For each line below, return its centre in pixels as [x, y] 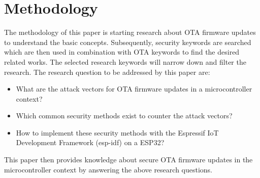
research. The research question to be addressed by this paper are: [107, 72]
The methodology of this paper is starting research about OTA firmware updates [130, 32]
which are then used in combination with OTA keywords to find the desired [122, 52]
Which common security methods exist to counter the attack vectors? [124, 116]
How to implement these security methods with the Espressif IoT [117, 132]
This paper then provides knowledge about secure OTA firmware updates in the [128, 160]
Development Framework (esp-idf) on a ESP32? [90, 142]
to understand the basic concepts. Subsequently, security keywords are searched [128, 42]
